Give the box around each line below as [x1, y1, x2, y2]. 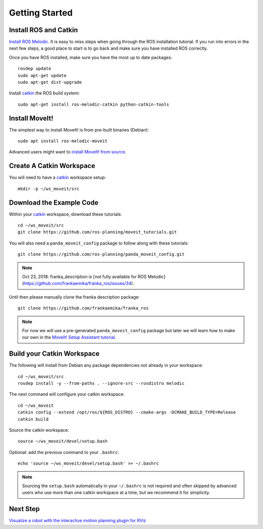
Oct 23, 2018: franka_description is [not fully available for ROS [22, 274, 147, 280]
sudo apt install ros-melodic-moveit [18, 138, 108, 144]
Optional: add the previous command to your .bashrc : [9, 449, 119, 455]
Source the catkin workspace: [9, 427, 69, 433]
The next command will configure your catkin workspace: [9, 391, 125, 397]
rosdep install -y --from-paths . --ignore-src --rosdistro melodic [18, 380, 185, 386]
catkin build [18, 416, 49, 422]
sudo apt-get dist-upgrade [18, 79, 82, 85]
